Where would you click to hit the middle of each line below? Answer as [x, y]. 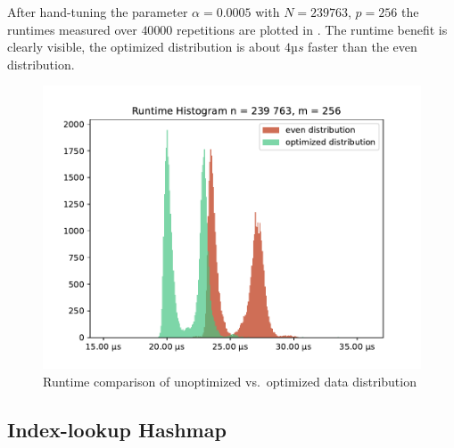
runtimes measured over [72, 29]
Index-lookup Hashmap [117, 429]
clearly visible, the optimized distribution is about [144, 47]
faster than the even [363, 47]
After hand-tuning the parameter [98, 12]
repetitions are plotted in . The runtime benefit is [312, 29]
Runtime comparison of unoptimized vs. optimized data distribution [230, 381]
